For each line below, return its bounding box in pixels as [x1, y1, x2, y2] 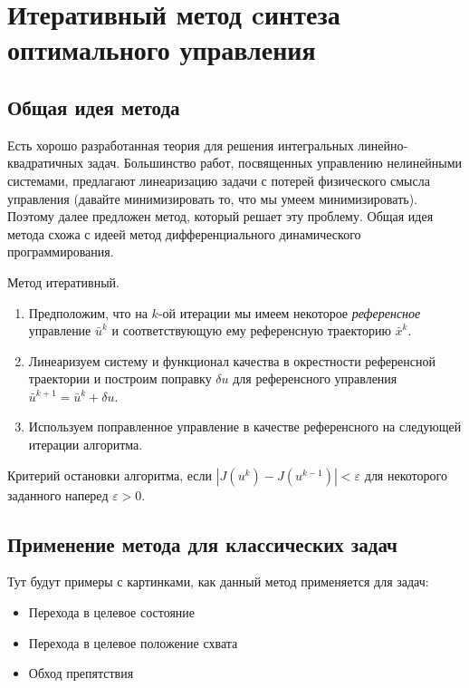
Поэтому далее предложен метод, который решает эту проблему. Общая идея [7, 207, 434, 226]
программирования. [7, 242, 114, 261]
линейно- [358, 135, 408, 154]
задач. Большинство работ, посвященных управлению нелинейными [87, 153, 463, 172]
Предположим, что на [28, 303, 148, 322]
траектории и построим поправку [28, 369, 212, 388]
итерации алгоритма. [28, 435, 143, 454]
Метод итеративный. [7, 272, 120, 291]
